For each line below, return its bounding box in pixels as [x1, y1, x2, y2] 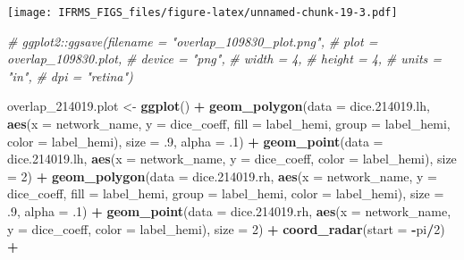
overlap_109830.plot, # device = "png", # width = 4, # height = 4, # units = [7, 49, 443, 68]
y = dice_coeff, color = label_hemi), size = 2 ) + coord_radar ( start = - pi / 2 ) [7, 219, 445, 238]
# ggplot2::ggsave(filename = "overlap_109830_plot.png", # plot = [7, 31, 378, 50]
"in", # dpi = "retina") [7, 66, 133, 85]
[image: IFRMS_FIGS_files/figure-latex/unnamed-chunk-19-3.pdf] [7, 6, 398, 19]
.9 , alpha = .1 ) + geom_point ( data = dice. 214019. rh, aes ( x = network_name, [7, 202, 451, 220]
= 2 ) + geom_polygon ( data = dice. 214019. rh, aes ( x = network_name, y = [7, 166, 438, 185]
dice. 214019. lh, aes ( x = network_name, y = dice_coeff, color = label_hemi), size [7, 149, 457, 168]
